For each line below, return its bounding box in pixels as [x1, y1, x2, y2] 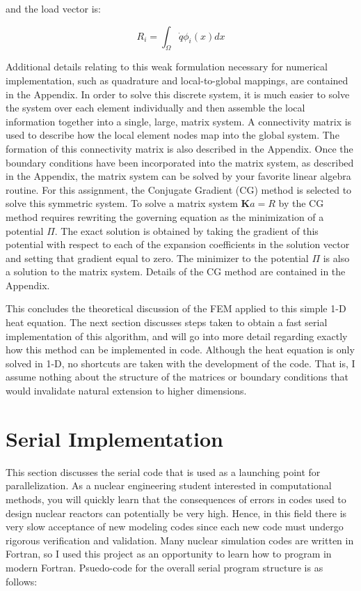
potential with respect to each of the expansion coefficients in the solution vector [6, 237, 350, 252]
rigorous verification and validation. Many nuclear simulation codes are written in [6, 532, 354, 547]
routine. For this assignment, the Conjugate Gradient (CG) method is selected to [6, 182, 352, 197]
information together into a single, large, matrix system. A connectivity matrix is [6, 114, 352, 128]
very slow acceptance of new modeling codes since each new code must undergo [6, 519, 344, 534]
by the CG [278, 196, 324, 210]
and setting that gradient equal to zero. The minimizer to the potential [6, 250, 309, 265]
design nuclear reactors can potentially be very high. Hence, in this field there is [6, 505, 347, 520]
